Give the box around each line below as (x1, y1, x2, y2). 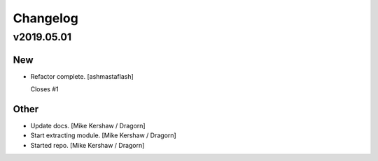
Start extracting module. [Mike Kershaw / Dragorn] (30, 131, 176, 139)
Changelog (13, 10, 78, 26)
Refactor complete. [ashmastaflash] (30, 72, 134, 80)
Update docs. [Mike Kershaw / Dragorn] (30, 122, 146, 130)
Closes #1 (30, 85, 59, 93)
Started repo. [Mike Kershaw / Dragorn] (30, 141, 145, 149)
